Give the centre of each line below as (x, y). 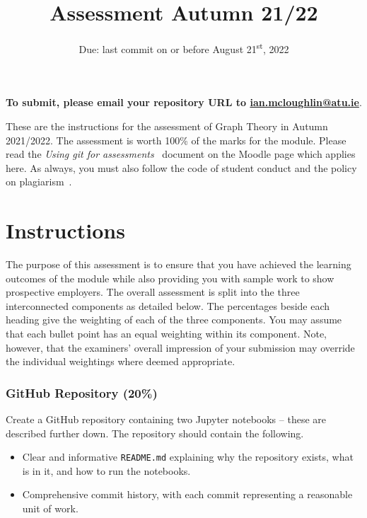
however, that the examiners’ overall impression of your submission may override (180, 347)
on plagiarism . (39, 182)
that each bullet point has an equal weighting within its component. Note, (167, 334)
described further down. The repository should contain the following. (155, 433)
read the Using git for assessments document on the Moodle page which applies (181, 154)
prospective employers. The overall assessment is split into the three (153, 292)
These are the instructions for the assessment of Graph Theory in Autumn (167, 126)
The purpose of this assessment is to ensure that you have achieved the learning (179, 264)
